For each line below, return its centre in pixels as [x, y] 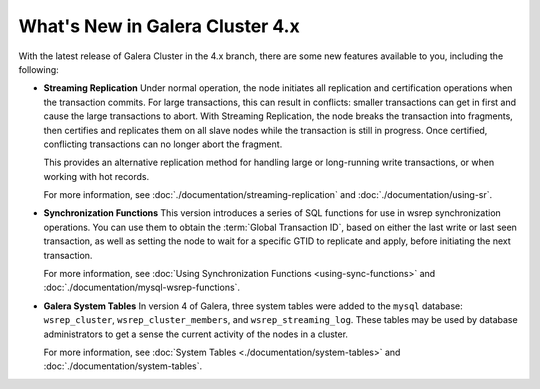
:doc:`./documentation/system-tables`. [123, 366]
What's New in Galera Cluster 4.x [159, 26]
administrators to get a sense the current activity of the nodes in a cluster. [196, 334]
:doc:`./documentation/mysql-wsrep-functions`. [141, 287]
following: [38, 69]
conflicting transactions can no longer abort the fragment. [163, 144]
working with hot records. [96, 176]
